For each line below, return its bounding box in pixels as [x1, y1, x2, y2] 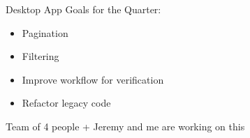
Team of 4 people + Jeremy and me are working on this [6, 118, 245, 133]
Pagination [22, 25, 68, 40]
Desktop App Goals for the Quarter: [6, 2, 161, 16]
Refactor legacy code [22, 95, 111, 110]
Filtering [22, 49, 59, 63]
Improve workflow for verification [22, 72, 164, 86]
